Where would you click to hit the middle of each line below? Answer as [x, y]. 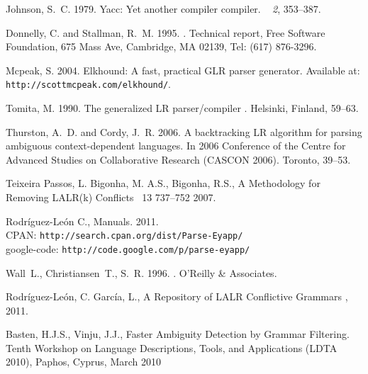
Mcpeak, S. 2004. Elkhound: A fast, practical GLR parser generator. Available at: [183, 70]
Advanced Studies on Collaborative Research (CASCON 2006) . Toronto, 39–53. [178, 159]
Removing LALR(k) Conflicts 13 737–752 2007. [111, 197]
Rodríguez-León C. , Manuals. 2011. [82, 221]
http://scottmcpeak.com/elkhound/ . [88, 84]
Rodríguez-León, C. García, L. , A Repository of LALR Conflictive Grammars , [177, 296]
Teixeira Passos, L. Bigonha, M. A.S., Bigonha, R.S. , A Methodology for [163, 183]
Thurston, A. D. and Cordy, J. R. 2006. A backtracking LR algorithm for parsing [184, 131]
